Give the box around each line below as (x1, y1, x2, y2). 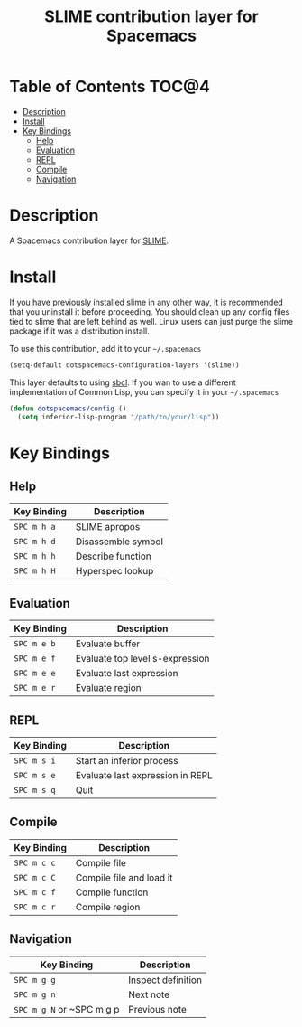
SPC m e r (14, 683, 56, 693)
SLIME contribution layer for (44, 6, 259, 27)
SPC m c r (14, 901, 56, 912)
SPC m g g (14, 975, 56, 985)
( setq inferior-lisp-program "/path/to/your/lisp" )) (17, 412, 220, 421)
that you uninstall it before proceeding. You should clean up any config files (9, 306, 290, 317)
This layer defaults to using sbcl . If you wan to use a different (9, 377, 236, 388)
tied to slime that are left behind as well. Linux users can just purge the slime (9, 316, 294, 326)
